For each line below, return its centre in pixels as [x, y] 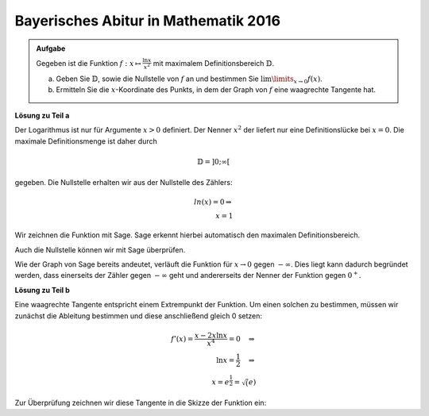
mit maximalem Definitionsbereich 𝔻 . [214, 63]
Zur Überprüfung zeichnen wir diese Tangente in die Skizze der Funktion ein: [141, 403]
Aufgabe [51, 48]
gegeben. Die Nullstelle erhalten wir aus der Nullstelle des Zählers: [124, 183]
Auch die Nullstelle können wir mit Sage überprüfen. [100, 249]
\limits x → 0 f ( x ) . [297, 79]
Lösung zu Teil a [42, 115]
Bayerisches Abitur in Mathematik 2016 [148, 21]
